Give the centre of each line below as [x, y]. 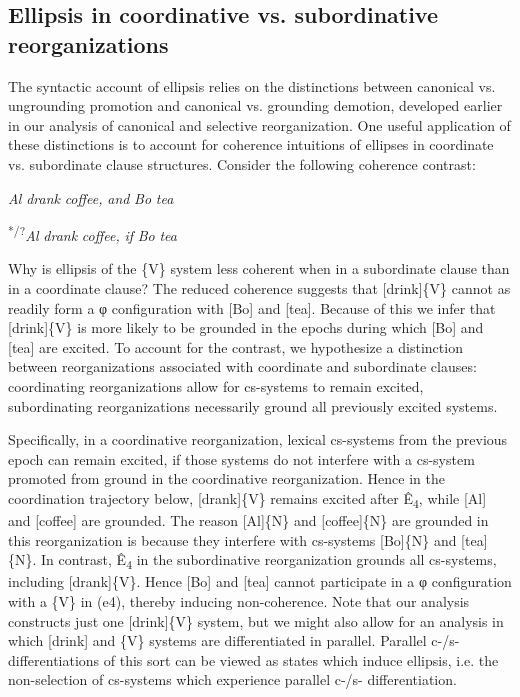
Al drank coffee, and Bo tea [91, 197]
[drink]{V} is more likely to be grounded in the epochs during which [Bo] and [246, 327]
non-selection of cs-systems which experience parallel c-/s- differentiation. [232, 679]
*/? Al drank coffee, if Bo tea [92, 233]
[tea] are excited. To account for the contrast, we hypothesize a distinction [235, 346]
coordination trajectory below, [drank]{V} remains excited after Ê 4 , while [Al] [247, 499]
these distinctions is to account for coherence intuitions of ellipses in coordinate [251, 144]
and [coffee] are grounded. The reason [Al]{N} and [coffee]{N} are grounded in [248, 520]
